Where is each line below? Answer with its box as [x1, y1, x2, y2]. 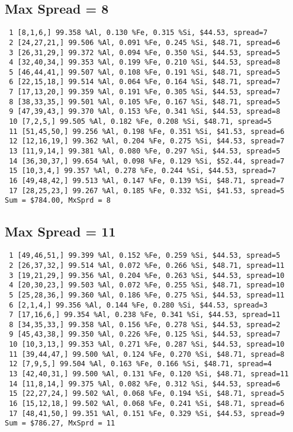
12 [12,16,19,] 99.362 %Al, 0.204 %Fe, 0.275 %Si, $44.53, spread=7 [9, 137, 285, 146]
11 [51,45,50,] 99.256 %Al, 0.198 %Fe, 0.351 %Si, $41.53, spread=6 [9, 127, 285, 136]
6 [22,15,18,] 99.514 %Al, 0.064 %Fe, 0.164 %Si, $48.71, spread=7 [9, 78, 281, 87]
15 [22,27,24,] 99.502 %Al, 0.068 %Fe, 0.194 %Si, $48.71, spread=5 [9, 389, 285, 398]
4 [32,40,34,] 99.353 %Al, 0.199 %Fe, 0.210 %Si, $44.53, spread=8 [9, 58, 281, 67]
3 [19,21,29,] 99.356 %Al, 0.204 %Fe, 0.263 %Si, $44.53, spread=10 [9, 271, 285, 280]
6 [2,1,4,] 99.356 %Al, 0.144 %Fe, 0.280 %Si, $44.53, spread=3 [9, 300, 268, 309]
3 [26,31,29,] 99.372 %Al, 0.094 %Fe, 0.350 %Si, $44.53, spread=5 [9, 48, 281, 57]
